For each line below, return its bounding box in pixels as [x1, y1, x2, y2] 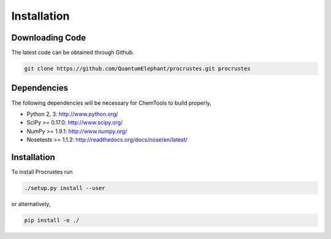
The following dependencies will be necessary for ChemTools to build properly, [11, 99, 211, 107]
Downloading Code [11, 32, 86, 43]
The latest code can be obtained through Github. [11, 49, 134, 56]
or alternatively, [11, 200, 51, 208]
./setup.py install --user [24, 184, 105, 191]
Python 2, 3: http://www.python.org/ [26, 110, 119, 118]
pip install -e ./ [24, 216, 80, 224]
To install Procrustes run [11, 169, 73, 176]
